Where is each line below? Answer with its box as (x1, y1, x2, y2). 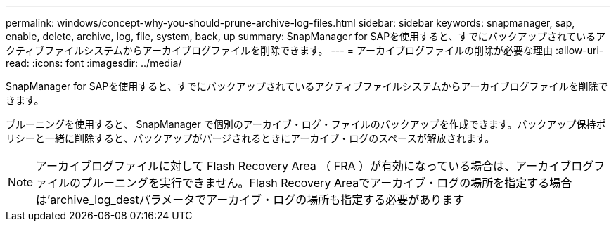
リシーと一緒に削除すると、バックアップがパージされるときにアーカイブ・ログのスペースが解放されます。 (6, 132, 495, 144)
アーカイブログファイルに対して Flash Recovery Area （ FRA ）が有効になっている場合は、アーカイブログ (36, 159, 594, 173)
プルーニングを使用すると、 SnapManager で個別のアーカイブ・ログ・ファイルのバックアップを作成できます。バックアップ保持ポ (6, 118, 606, 130)
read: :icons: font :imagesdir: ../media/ (6, 57, 182, 69)
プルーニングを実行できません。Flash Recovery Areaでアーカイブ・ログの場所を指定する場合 (81, 176, 572, 190)
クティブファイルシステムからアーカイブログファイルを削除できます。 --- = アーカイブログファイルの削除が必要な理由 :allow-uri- (6, 44, 604, 56)
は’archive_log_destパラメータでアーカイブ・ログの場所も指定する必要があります (36, 193, 465, 207)
